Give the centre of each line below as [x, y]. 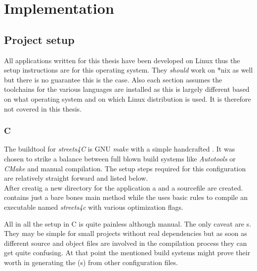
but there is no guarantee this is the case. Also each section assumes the [113, 79]
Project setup [39, 39]
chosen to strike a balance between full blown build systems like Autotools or [120, 158]
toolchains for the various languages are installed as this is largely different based [127, 89]
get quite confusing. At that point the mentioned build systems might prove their [127, 252]
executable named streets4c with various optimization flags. [94, 207]
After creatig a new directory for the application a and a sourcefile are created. [124, 187]
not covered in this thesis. [43, 108]
